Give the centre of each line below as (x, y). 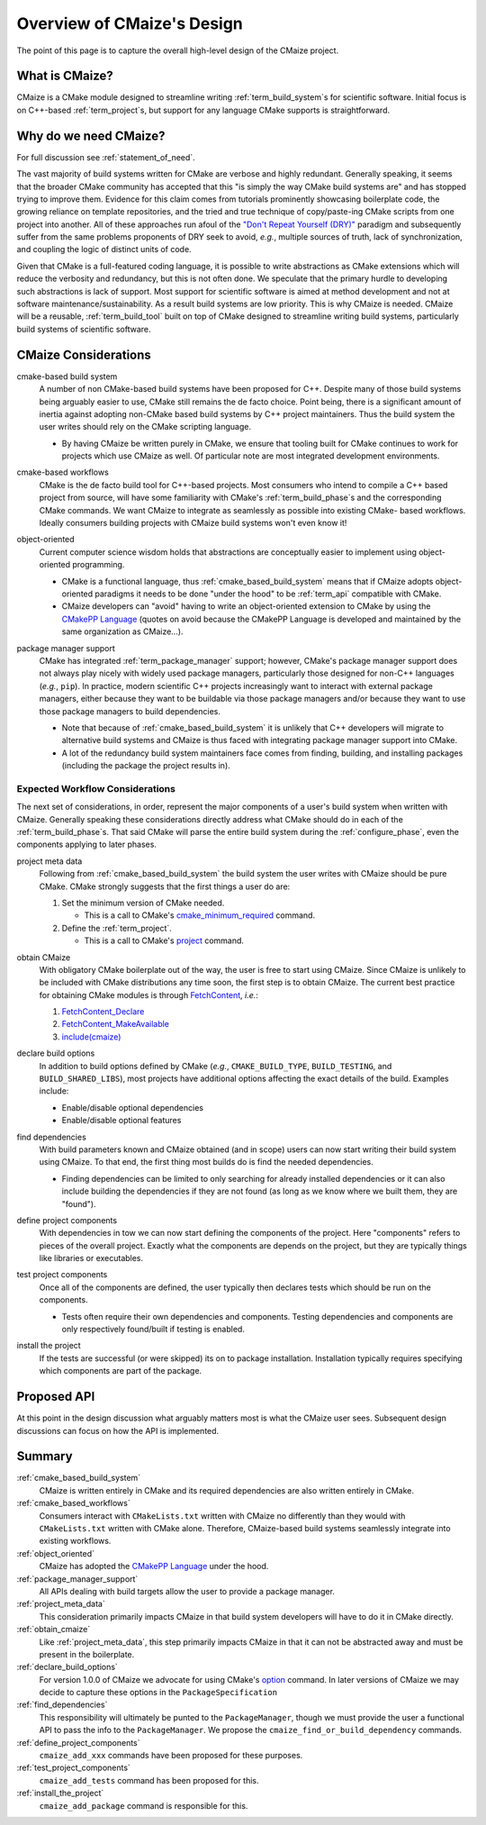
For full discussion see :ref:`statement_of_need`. (106, 157)
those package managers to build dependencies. (130, 711)
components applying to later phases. (87, 844)
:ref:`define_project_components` (78, 1742)
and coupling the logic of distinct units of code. (104, 250)
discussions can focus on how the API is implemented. (118, 1430)
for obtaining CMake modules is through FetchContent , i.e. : (148, 994)
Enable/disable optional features (121, 1121)
